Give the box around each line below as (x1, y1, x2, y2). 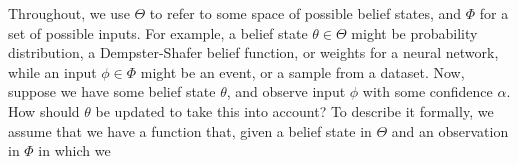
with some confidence (362, 81, 493, 102)
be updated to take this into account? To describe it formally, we (95, 100, 494, 121)
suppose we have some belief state (8, 81, 216, 102)
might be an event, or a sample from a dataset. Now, (140, 61, 465, 82)
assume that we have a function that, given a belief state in (8, 120, 372, 141)
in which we (38, 140, 111, 161)
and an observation (391, 120, 509, 141)
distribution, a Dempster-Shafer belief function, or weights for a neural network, (8, 42, 499, 63)
